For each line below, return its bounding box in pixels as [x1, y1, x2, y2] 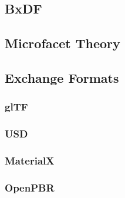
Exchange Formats [5, 68, 119, 86]
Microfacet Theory [5, 34, 120, 52]
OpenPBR [5, 180, 55, 194]
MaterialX [5, 153, 55, 167]
